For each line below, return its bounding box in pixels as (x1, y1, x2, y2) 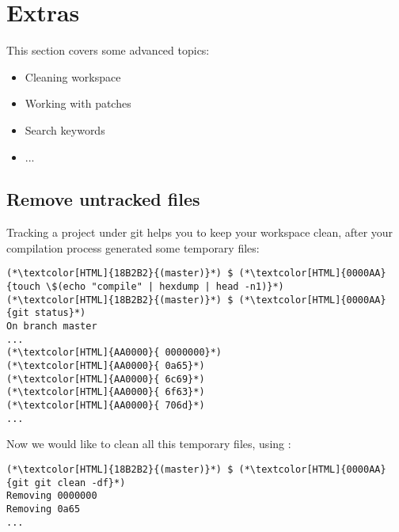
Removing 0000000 (6, 490, 97, 502)
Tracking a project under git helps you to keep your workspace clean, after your (6, 224, 393, 241)
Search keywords (25, 121, 105, 138)
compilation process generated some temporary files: (6, 239, 260, 256)
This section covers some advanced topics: (6, 42, 210, 59)
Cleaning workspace (25, 68, 121, 85)
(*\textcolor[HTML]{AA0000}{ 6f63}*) (6, 386, 205, 398)
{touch (6, 281, 40, 293)
